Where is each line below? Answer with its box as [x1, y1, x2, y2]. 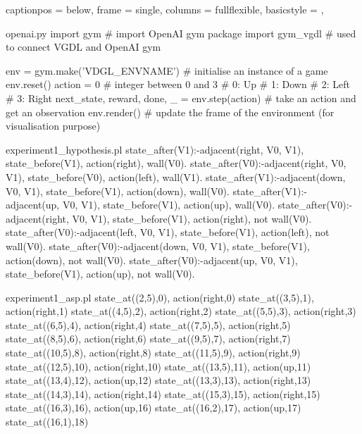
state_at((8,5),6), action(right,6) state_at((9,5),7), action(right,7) [6, 331, 291, 346]
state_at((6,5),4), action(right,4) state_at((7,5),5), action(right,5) [6, 317, 291, 332]
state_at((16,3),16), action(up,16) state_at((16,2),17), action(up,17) [6, 400, 301, 415]
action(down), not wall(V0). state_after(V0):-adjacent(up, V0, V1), [6, 252, 298, 267]
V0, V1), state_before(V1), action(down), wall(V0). [6, 183, 230, 198]
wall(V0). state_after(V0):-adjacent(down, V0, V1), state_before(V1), [6, 238, 310, 253]
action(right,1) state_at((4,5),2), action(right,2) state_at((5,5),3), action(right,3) [6, 304, 356, 318]
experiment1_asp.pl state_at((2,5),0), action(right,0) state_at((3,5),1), [6, 290, 314, 304]
